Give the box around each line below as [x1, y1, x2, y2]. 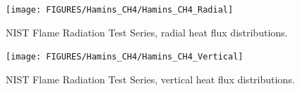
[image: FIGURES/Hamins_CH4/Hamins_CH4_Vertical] [6, 52, 244, 62]
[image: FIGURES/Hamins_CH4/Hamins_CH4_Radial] [6, 5, 234, 15]
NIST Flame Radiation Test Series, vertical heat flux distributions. [6, 71, 295, 86]
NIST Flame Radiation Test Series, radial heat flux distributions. [6, 24, 288, 39]
